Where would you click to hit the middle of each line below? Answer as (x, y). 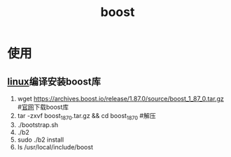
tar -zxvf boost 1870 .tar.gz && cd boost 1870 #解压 (86, 117)
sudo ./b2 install (41, 140)
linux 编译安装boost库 (54, 81)
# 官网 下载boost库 (43, 107)
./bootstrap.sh (38, 125)
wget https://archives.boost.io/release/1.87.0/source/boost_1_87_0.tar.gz (120, 99)
